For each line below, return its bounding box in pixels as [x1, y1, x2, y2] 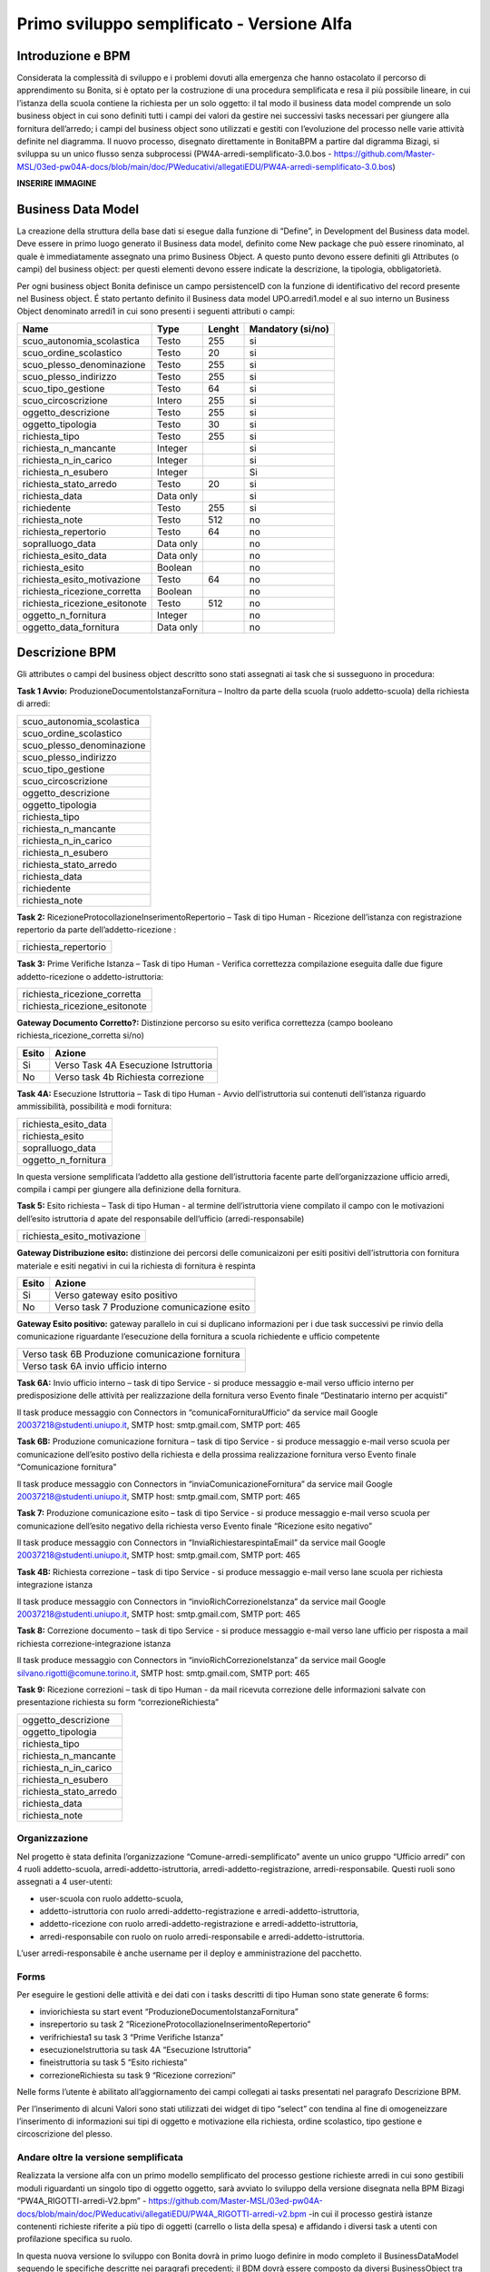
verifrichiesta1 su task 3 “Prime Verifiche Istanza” [39, 2031, 224, 2042]
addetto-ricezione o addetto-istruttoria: [16, 971, 164, 982]
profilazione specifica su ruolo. [16, 2234, 133, 2245]
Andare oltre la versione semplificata [16, 2151, 183, 2164]
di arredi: [16, 698, 51, 709]
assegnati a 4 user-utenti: [16, 1877, 113, 1888]
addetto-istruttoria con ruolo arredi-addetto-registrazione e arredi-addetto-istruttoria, [39, 1906, 360, 1917]
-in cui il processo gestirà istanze [309, 2208, 433, 2219]
